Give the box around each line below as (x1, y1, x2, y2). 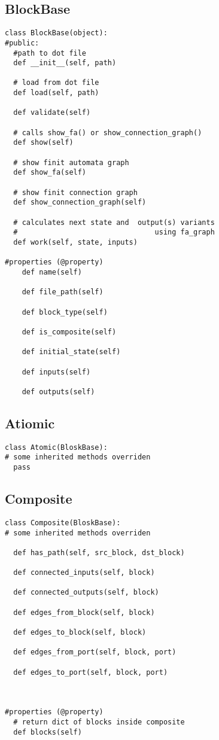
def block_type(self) (22, 307, 108, 316)
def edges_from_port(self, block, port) (13, 648, 177, 657)
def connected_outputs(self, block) (13, 588, 159, 597)
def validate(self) (13, 108, 91, 117)
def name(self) (22, 267, 82, 276)
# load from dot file (13, 78, 99, 87)
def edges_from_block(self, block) (13, 608, 155, 617)
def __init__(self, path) (13, 59, 117, 68)
